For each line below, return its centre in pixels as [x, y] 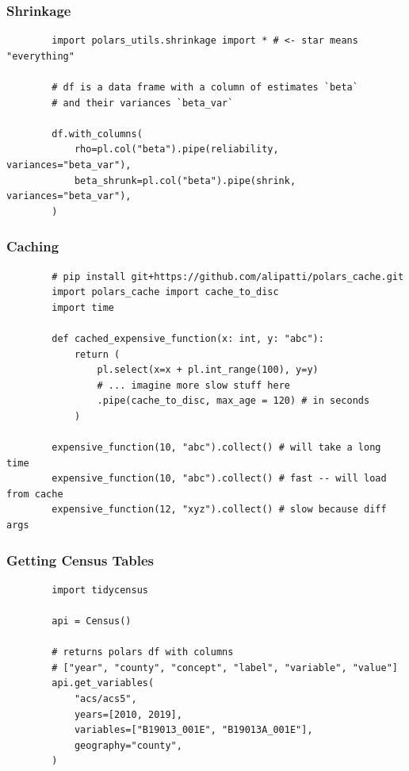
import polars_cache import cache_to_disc [165, 292]
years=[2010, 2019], [128, 714]
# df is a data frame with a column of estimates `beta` [205, 87]
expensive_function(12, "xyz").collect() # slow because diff [219, 510]
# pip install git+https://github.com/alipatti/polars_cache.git [228, 276]
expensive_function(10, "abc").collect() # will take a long [216, 448]
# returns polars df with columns [143, 652]
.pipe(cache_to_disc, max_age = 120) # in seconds [233, 401]
